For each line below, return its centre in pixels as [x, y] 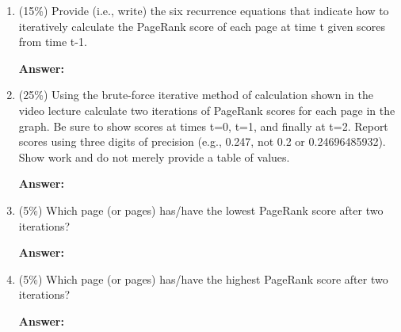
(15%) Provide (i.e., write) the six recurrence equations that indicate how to [204, 10]
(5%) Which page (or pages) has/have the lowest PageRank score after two [201, 210]
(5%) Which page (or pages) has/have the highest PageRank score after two [203, 279]
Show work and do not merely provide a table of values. [154, 156]
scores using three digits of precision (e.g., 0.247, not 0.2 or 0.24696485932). [202, 141]
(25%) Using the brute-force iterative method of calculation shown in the [196, 95]
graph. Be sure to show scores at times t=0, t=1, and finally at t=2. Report [203, 126]
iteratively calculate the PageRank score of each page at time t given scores [202, 26]
